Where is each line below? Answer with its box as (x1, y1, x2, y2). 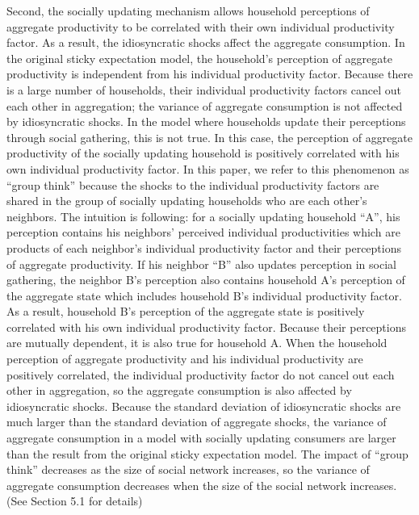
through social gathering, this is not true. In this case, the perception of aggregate (6, 128, 413, 145)
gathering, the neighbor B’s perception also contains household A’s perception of (6, 271, 405, 288)
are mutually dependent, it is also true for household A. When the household (6, 334, 388, 351)
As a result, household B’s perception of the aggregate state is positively (6, 303, 365, 320)
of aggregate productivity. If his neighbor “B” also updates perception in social (6, 255, 396, 272)
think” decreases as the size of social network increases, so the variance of (6, 461, 370, 478)
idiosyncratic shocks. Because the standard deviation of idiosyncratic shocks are (6, 397, 401, 414)
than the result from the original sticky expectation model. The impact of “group (6, 445, 409, 462)
